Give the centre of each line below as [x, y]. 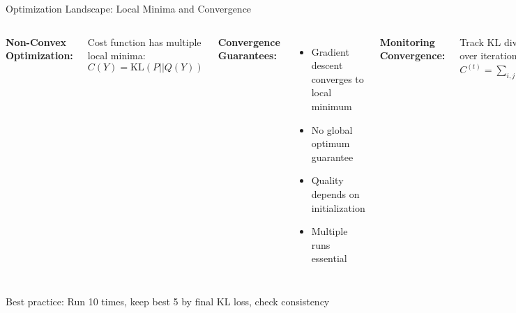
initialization [338, 207]
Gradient [330, 51]
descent [327, 65]
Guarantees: [247, 55]
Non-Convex [36, 41]
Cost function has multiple [144, 41]
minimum [332, 106]
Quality [327, 180]
